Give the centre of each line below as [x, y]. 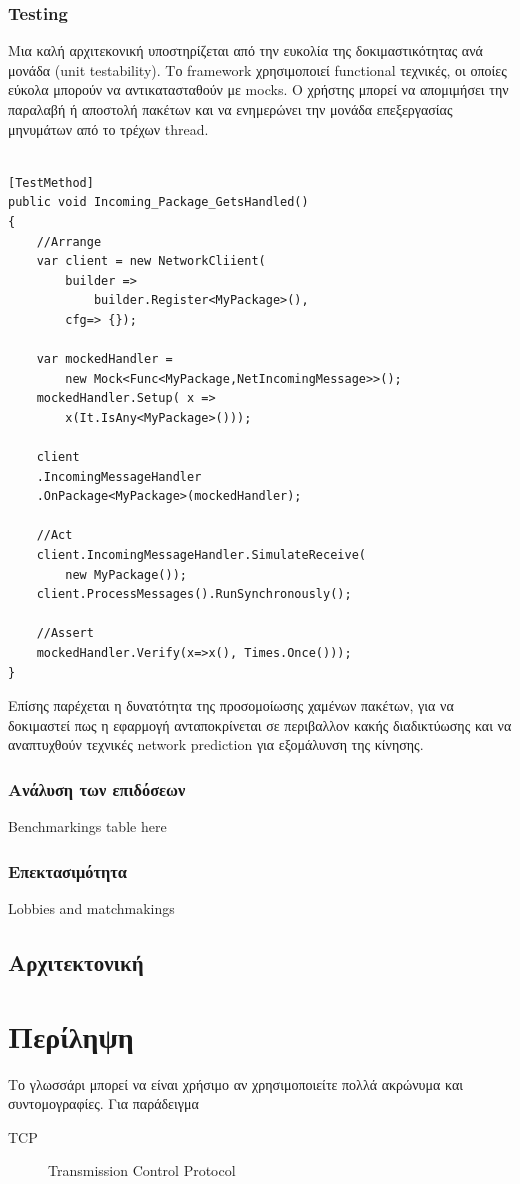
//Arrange [69, 241]
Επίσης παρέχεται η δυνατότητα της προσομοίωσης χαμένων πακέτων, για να [231, 705]
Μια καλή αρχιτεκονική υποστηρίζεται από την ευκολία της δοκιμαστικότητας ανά [245, 50]
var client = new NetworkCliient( [151, 261]
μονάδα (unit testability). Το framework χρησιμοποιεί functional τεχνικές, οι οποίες [257, 69]
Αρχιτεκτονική [76, 962]
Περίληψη [71, 1035]
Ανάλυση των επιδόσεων [97, 788]
